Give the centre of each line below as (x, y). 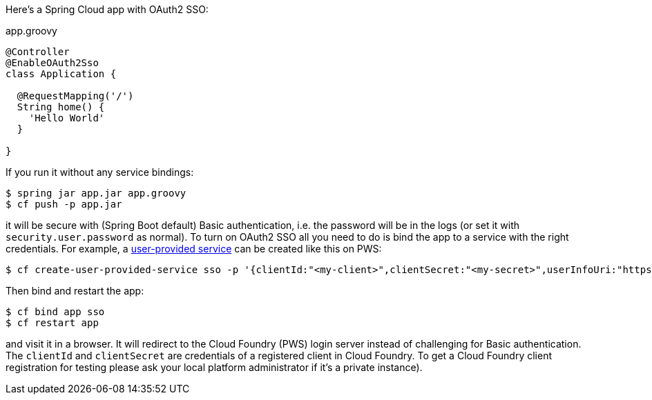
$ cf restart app (52, 323)
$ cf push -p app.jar (64, 204)
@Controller (38, 52)
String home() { (61, 107)
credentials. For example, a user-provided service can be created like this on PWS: (194, 249)
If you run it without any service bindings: (100, 172)
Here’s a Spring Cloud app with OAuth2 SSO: (107, 9)
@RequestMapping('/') (75, 96)
